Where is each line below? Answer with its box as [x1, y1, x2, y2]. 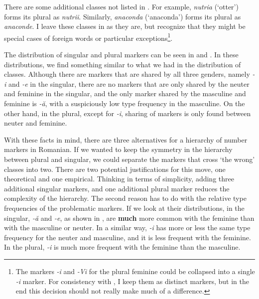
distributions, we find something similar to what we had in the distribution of [4, 59, 241, 69]
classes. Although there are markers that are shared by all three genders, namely [4, 69, 250, 79]
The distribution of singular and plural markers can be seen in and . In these [4, 49, 239, 60]
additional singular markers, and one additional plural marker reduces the [4, 183, 230, 193]
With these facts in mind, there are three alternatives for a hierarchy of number [4, 134, 248, 145]
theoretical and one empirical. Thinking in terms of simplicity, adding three [4, 173, 234, 184]
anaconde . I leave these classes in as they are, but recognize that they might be [4, 21, 246, 31]
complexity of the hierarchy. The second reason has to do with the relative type [4, 193, 247, 203]
